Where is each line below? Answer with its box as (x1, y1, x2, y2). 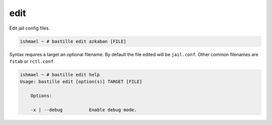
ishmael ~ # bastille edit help (20, 72, 100, 77)
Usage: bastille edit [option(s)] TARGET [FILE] (20, 79, 143, 85)
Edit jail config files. (9, 25, 50, 31)
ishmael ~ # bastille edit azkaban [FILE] (20, 38, 126, 44)
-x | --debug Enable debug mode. (30, 107, 137, 112)
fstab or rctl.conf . (9, 58, 55, 64)
